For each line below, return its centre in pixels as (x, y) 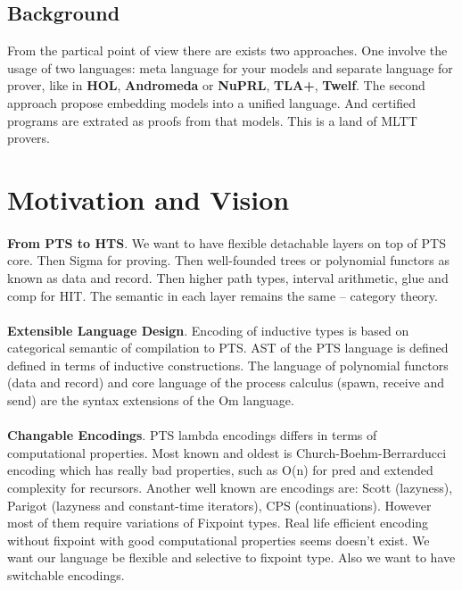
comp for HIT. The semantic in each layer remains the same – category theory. (223, 295)
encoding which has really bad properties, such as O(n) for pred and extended (220, 470)
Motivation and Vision (148, 199)
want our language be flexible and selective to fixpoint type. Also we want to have (231, 557)
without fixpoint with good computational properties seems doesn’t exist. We (219, 540)
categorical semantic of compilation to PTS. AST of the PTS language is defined (228, 348)
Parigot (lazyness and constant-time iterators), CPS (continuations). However (219, 505)
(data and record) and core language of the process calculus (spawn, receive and (226, 382)
